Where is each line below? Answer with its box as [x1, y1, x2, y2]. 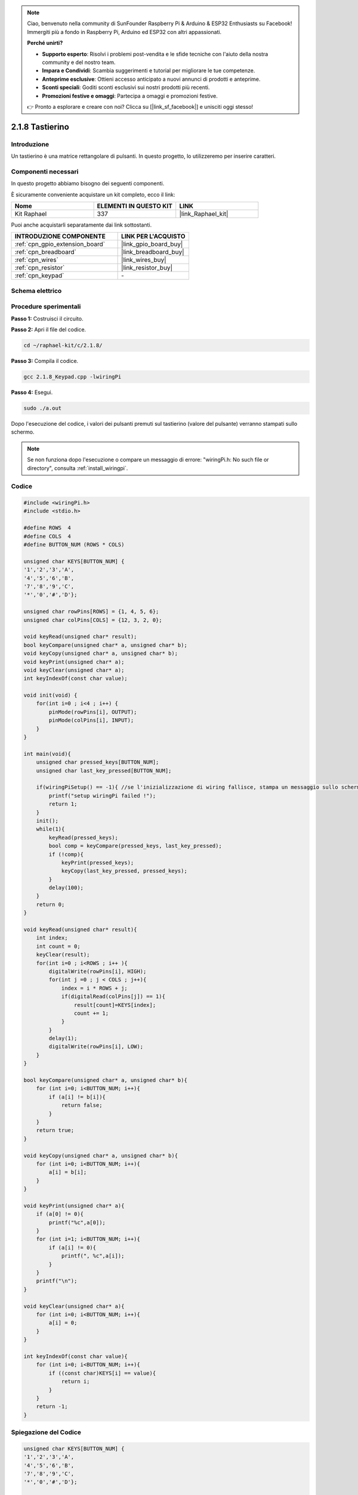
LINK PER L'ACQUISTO [121, 232, 186, 240]
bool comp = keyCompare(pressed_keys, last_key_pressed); [48, 843, 222, 849]
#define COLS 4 [23, 533, 72, 539]
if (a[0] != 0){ [36, 1211, 84, 1218]
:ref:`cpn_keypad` [14, 271, 64, 280]
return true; [36, 1127, 75, 1134]
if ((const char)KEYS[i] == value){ [48, 1369, 156, 1377]
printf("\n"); [36, 1277, 78, 1285]
